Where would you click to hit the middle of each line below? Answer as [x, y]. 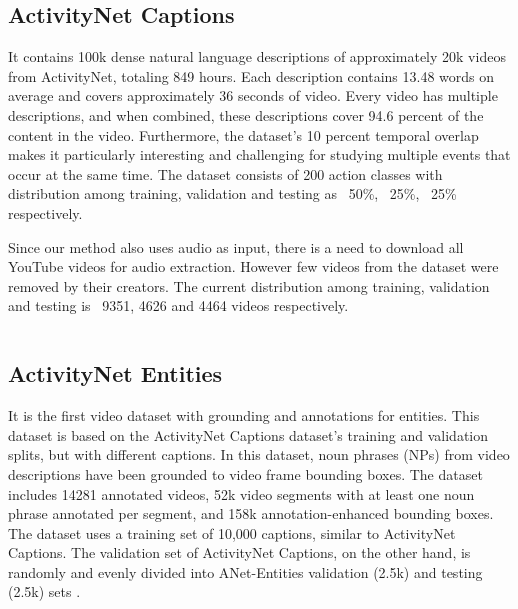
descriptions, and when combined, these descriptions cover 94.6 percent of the [246, 114]
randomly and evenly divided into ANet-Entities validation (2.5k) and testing [245, 571]
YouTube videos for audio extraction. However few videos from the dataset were [253, 266]
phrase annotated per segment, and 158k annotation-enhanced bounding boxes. [251, 513]
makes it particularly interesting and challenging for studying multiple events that [259, 154]
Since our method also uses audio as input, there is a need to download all [236, 246]
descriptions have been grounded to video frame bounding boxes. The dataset [245, 473]
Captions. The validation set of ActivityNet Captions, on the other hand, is [239, 552]
